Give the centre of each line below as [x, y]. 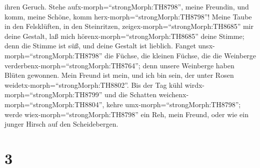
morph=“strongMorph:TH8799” [53, 94]
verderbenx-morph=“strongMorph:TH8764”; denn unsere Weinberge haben [119, 65]
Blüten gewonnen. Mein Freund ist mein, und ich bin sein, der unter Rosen [119, 75]
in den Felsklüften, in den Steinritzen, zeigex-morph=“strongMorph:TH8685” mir [129, 26]
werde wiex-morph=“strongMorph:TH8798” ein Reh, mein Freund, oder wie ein [126, 114]
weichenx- [174, 94]
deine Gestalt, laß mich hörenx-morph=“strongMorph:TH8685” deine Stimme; [124, 36]
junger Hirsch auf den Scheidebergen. [61, 124]
